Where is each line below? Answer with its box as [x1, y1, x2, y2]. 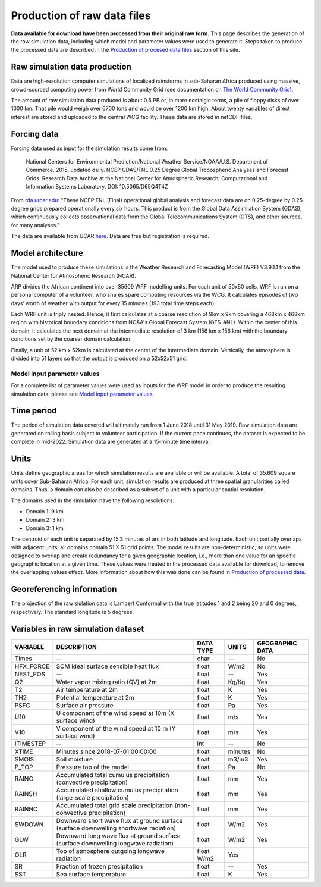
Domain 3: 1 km [26, 524, 64, 532]
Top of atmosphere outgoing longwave [56, 847, 165, 855]
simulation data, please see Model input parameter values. [11, 390, 155, 397]
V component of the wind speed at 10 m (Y [56, 724, 176, 732]
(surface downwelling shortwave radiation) [56, 824, 177, 832]
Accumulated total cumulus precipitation [56, 770, 169, 779]
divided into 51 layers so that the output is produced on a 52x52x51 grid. [11, 355, 188, 362]
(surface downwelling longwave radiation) [56, 839, 174, 847]
